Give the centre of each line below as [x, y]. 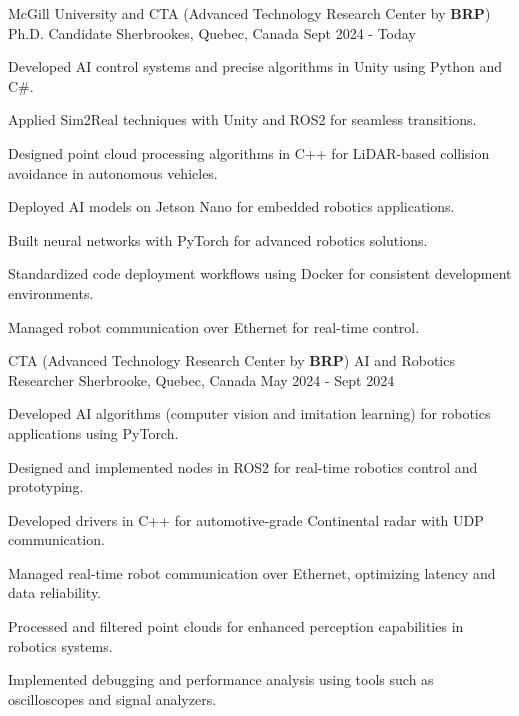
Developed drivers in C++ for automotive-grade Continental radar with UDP [246, 519]
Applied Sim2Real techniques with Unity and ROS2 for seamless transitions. [242, 119]
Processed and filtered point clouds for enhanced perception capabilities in [236, 626]
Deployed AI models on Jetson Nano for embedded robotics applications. [231, 206]
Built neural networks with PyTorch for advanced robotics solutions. [218, 239]
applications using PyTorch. [93, 432]
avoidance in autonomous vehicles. [113, 172]
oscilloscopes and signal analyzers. [112, 698]
